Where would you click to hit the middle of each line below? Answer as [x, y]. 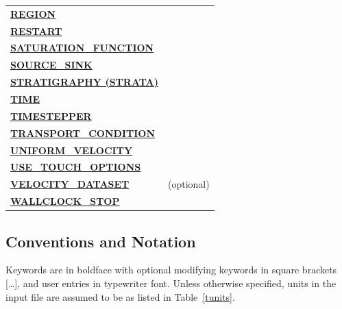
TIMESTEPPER [51, 115]
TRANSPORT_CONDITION [83, 133]
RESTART [36, 30]
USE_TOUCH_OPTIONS [76, 167]
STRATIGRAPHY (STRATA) [84, 82]
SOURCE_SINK [51, 65]
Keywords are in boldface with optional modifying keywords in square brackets [171, 270]
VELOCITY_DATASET [70, 184]
